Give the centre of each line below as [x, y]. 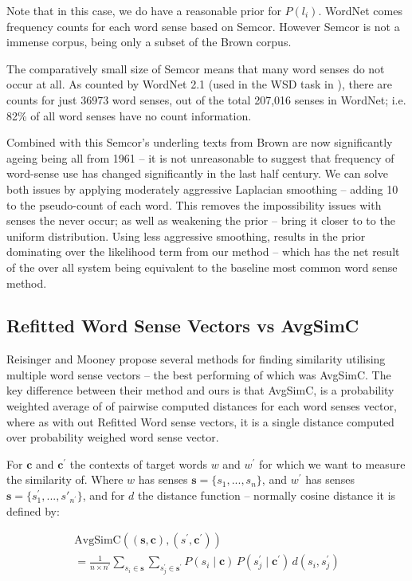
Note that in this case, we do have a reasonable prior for [144, 10]
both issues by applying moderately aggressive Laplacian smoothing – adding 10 [202, 188]
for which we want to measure [332, 463]
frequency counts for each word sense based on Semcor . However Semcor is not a [203, 26]
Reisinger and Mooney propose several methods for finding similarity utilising [196, 359]
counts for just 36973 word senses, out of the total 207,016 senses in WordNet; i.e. [206, 99]
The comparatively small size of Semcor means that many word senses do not [196, 68]
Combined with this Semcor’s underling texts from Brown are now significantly [200, 142]
